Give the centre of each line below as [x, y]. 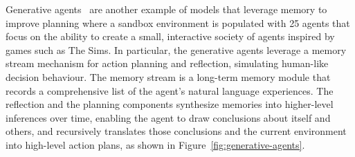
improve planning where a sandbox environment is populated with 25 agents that [178, 22]
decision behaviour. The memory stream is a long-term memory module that [168, 76]
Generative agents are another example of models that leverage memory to [166, 9]
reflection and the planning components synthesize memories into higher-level [170, 104]
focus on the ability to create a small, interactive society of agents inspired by [170, 36]
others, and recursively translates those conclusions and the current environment [176, 131]
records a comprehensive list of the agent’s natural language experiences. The [170, 90]
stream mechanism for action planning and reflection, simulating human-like [167, 63]
